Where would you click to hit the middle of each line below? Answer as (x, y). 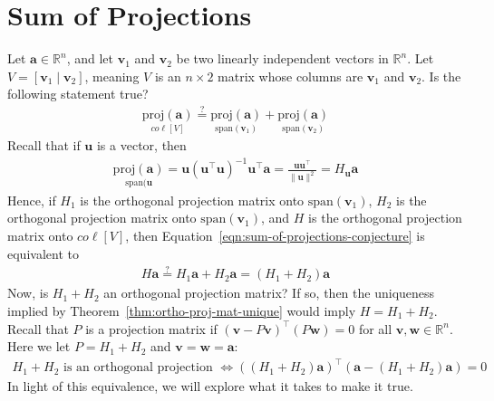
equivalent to (43, 253)
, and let (90, 58)
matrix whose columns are (291, 76)
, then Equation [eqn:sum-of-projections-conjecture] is (275, 235)
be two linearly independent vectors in (282, 58)
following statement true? (78, 94)
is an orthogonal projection (138, 368)
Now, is (28, 293)
